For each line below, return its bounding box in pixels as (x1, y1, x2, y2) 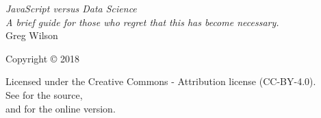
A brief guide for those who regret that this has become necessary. (5, 14, 279, 29)
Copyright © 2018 (5, 51, 80, 65)
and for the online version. (5, 101, 116, 115)
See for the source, (5, 87, 83, 102)
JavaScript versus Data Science (5, 1, 137, 15)
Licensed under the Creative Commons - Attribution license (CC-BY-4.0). (5, 74, 316, 88)
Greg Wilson (5, 28, 58, 43)
